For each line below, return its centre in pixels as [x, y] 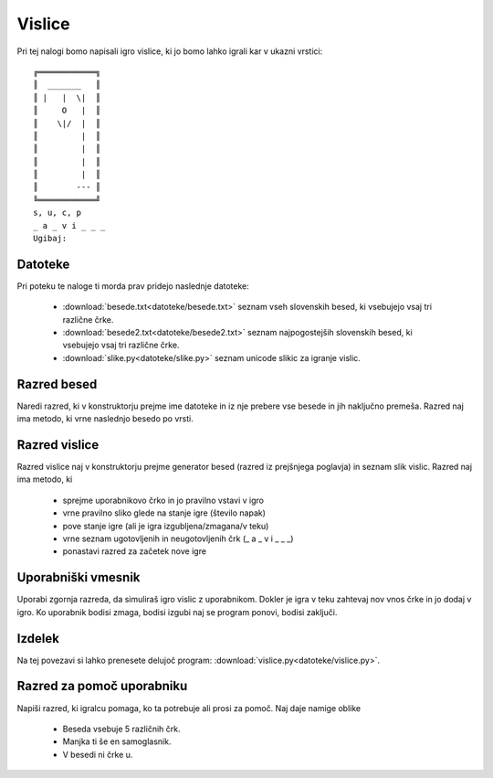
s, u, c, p [58, 213]
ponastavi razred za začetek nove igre [135, 551]
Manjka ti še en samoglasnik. [117, 741]
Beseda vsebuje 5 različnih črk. [121, 729]
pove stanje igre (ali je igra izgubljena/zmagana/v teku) [166, 526]
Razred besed [57, 384]
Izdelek [38, 639]
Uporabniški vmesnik [79, 577]
